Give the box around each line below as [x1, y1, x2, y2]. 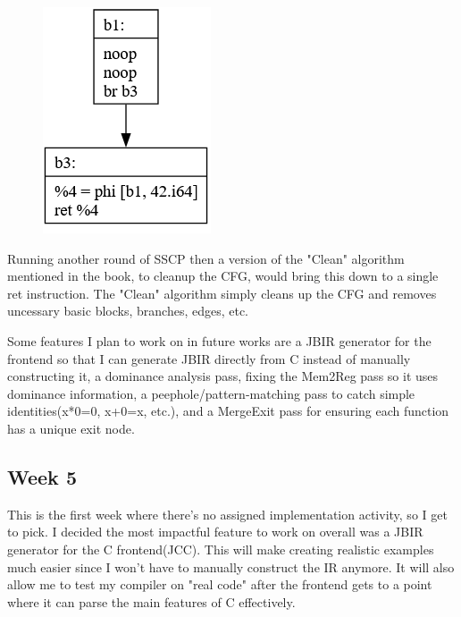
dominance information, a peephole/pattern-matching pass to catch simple [7, 384, 415, 402]
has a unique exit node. [7, 418, 135, 437]
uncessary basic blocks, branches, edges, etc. [7, 301, 249, 320]
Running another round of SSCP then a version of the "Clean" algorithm [7, 249, 405, 267]
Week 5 [7, 462, 77, 490]
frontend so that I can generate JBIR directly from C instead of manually [7, 349, 411, 368]
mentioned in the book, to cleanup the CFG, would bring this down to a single [7, 266, 439, 285]
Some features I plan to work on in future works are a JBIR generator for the [7, 331, 432, 350]
